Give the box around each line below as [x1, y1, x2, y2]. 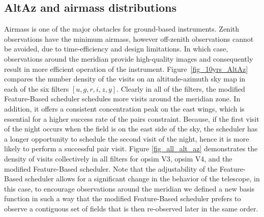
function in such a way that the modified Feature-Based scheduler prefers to [4, 193, 241, 204]
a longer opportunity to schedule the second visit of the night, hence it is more [4, 133, 249, 144]
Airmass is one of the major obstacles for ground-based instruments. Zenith [4, 23, 240, 34]
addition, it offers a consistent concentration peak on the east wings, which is [4, 103, 245, 114]
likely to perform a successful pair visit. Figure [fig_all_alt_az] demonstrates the [4, 143, 258, 154]
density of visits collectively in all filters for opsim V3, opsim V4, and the [4, 153, 232, 164]
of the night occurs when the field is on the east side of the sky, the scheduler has [4, 123, 258, 134]
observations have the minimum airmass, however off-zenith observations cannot [4, 33, 254, 44]
